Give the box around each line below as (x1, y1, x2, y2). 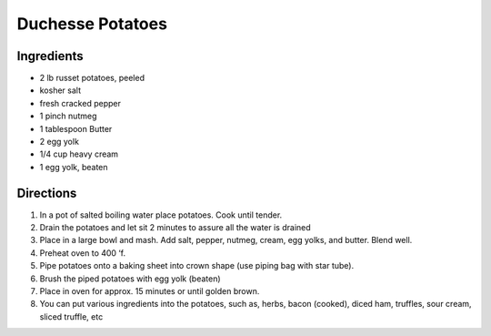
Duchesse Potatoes (16, 14, 168, 34)
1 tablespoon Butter (39, 123, 113, 134)
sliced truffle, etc (39, 311, 104, 322)
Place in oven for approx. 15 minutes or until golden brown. (39, 286, 260, 297)
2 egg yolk (39, 137, 79, 148)
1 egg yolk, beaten (39, 161, 108, 172)
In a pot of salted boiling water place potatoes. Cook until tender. (39, 209, 283, 220)
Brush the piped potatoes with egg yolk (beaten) (39, 273, 222, 284)
